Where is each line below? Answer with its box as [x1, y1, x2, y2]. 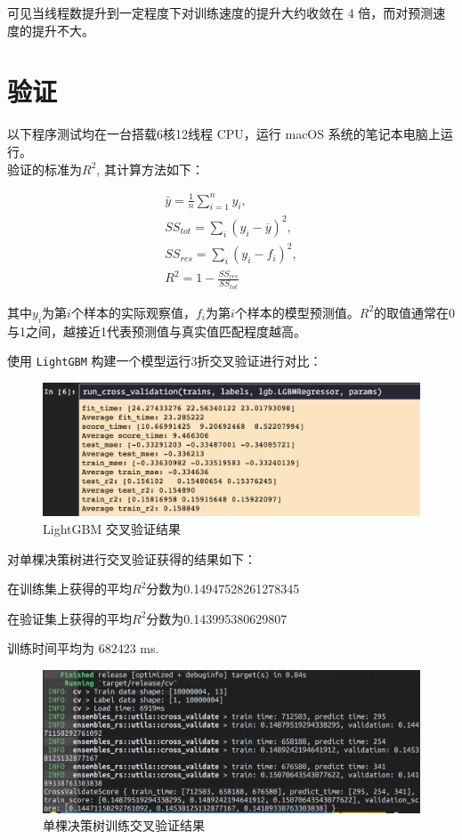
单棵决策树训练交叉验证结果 [43, 816, 205, 835]
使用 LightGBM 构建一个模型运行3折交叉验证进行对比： [7, 351, 322, 370]
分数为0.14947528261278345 [146, 579, 300, 598]
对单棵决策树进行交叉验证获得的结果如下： [7, 549, 256, 568]
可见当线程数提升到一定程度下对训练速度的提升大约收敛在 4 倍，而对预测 [7, 4, 434, 21]
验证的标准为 [7, 159, 82, 178]
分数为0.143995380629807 [146, 609, 288, 627]
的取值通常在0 [374, 303, 456, 321]
